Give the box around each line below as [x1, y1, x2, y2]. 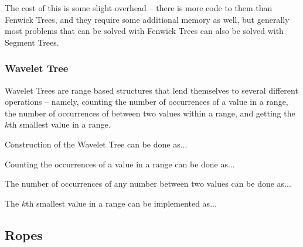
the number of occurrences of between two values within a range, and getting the [5, 107, 295, 119]
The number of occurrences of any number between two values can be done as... [5, 177, 291, 190]
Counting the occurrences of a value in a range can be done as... [5, 157, 235, 170]
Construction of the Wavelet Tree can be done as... [5, 138, 188, 150]
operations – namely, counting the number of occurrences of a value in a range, [5, 95, 288, 108]
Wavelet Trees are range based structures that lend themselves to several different [5, 84, 298, 96]
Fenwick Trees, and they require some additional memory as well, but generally [5, 13, 290, 25]
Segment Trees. [5, 36, 59, 48]
